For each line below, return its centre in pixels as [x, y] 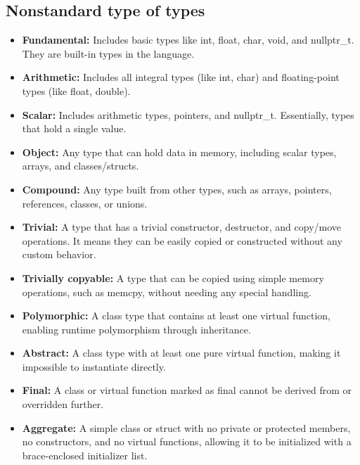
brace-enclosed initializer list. [85, 455]
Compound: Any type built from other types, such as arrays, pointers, [177, 189]
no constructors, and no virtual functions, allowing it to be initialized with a [187, 441]
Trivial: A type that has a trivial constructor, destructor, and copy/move [182, 227]
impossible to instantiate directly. [94, 366]
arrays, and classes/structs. [81, 166]
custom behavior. [59, 254]
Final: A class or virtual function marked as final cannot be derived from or [187, 390]
